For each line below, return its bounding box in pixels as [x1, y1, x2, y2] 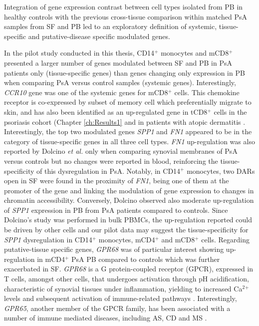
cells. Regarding [201, 234, 250, 244]
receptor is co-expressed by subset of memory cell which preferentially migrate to [4, 97, 252, 107]
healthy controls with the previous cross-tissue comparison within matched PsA [4, 11, 248, 22]
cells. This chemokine [174, 87, 240, 97]
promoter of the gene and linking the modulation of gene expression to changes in [4, 185, 254, 195]
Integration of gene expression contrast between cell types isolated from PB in [4, 2, 243, 12]
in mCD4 [37, 253, 65, 264]
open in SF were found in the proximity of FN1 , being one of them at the [4, 175, 229, 186]
